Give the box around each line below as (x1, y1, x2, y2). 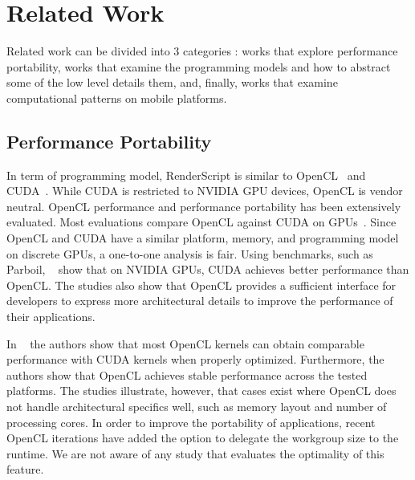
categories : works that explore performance (182, 43, 398, 59)
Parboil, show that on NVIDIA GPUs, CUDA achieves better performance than (6, 261, 409, 278)
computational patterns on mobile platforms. (6, 89, 227, 106)
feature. (6, 461, 44, 478)
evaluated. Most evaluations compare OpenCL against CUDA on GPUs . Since (6, 214, 397, 230)
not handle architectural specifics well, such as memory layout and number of (6, 398, 387, 415)
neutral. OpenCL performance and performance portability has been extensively (6, 197, 401, 214)
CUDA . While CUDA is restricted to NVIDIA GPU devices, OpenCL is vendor (6, 182, 403, 199)
